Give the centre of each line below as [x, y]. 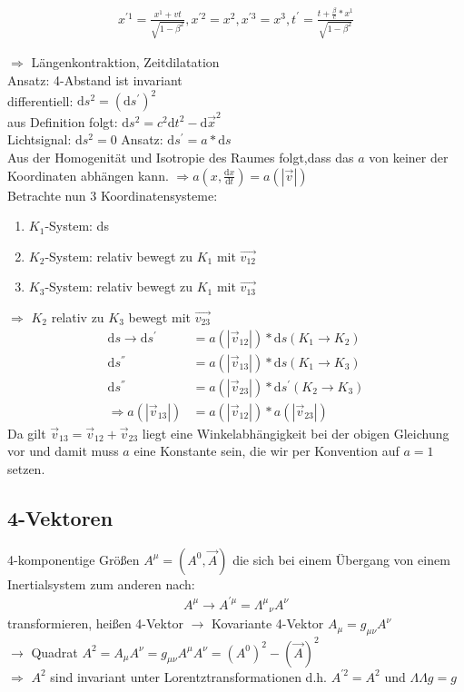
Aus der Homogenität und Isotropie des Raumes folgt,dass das [181, 158]
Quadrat [54, 652]
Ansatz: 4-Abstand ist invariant [95, 80]
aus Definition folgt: [63, 121]
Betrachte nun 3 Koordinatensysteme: [113, 195]
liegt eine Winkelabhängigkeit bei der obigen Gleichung [296, 433]
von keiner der [409, 158]
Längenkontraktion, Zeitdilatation [125, 62]
